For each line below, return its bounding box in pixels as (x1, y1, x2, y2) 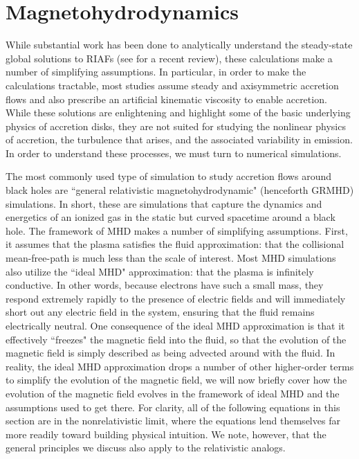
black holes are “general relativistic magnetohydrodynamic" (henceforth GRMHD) (6, 183, 354, 197)
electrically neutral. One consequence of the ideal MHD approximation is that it (6, 318, 345, 332)
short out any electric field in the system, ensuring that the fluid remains (6, 305, 315, 319)
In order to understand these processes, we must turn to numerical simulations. (6, 145, 342, 160)
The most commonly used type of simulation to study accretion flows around (6, 169, 332, 183)
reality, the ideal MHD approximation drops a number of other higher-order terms (6, 359, 354, 373)
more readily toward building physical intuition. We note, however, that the (6, 426, 326, 441)
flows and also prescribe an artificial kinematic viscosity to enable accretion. (6, 91, 327, 106)
